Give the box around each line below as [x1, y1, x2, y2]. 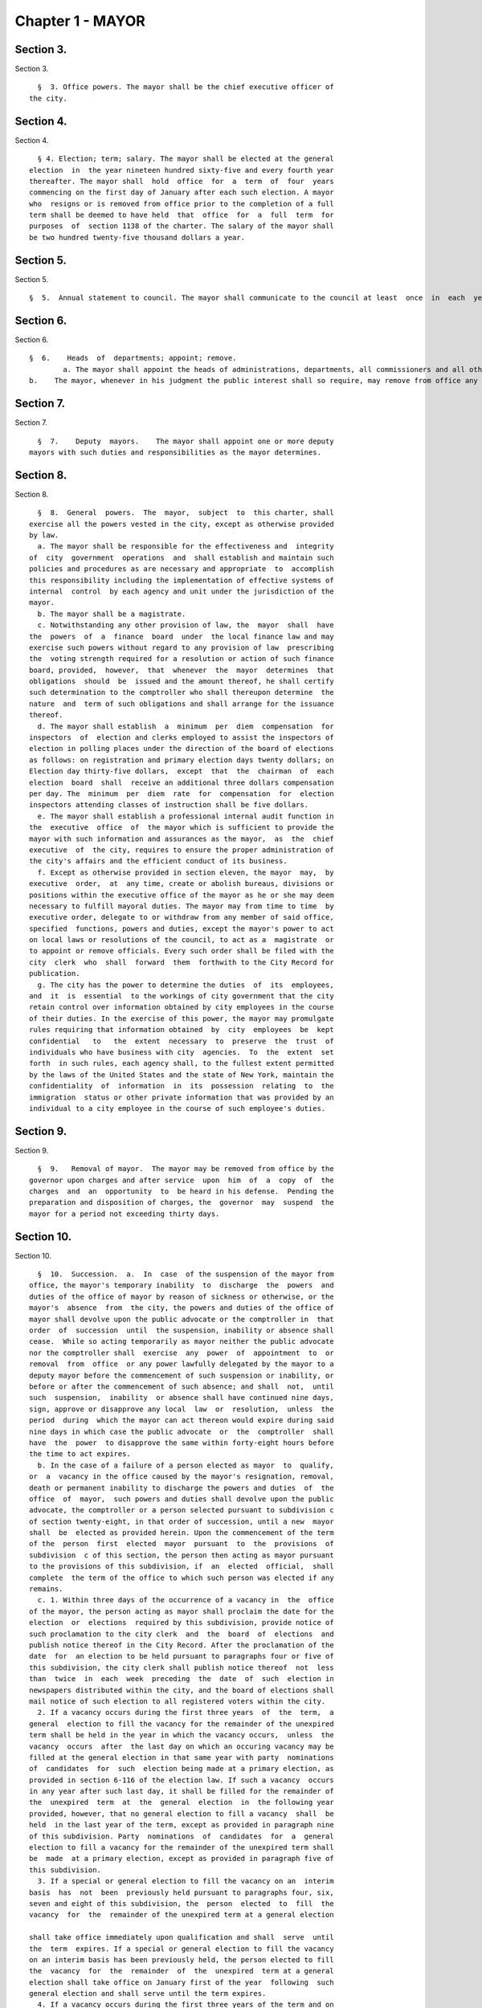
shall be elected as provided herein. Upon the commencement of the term [29, 1528, 334, 1537]
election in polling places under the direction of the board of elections [29, 744, 334, 753]
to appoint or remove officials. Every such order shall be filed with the [29, 946, 334, 956]
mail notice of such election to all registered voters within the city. [29, 1696, 326, 1706]
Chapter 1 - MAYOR [14, 12, 146, 30]
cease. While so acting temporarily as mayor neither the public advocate [29, 1337, 334, 1346]
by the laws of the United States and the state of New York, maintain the [29, 1070, 334, 1080]
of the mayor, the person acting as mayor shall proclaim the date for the [29, 1606, 334, 1616]
